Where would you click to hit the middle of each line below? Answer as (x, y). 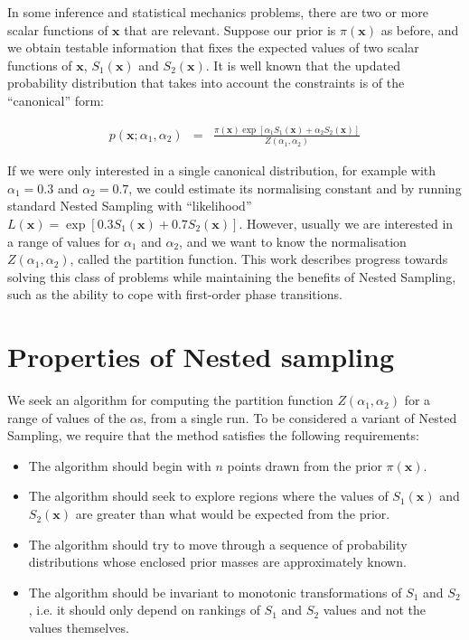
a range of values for (64, 241)
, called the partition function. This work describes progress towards (259, 259)
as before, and (420, 29)
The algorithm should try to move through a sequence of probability (218, 544)
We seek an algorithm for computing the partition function (170, 400)
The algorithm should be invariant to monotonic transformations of (215, 592)
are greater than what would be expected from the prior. (233, 514)
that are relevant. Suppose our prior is (230, 29)
